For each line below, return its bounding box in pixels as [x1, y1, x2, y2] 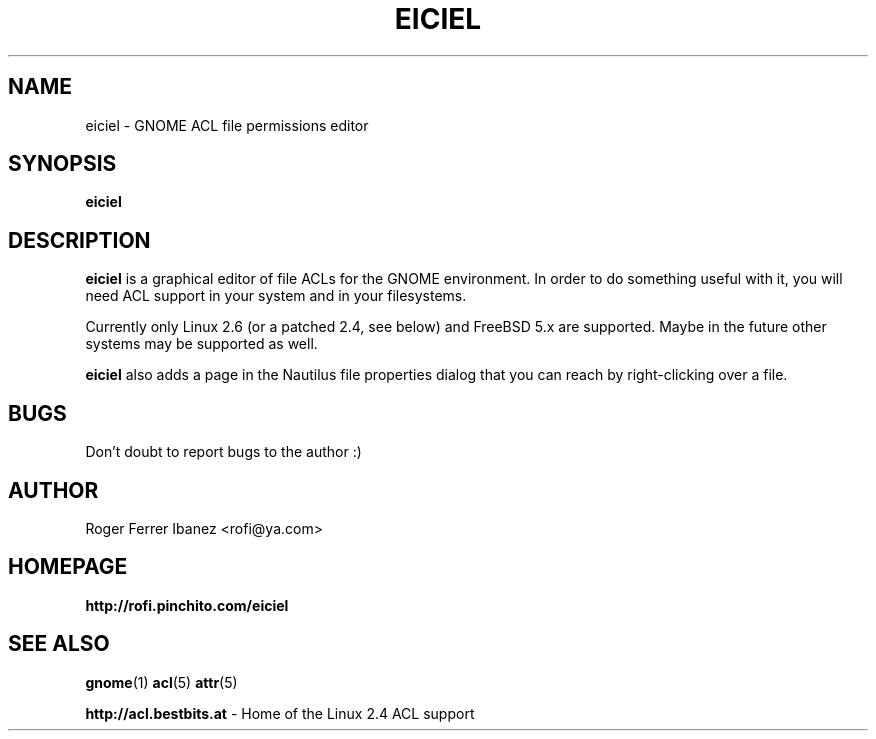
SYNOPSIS [8, 151, 117, 177]
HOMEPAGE [8, 554, 128, 580]
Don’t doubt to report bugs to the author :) [85, 443, 362, 461]
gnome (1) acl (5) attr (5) [85, 673, 238, 691]
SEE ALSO [8, 631, 110, 657]
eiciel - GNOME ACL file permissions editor [85, 116, 369, 134]
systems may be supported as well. [85, 335, 318, 353]
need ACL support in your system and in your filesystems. [85, 287, 467, 305]
